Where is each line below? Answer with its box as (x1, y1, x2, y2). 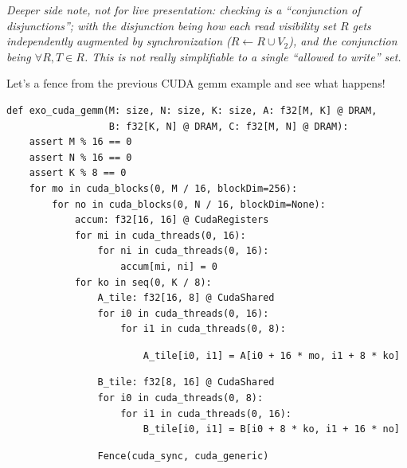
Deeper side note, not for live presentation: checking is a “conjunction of (6, 2, 361, 18)
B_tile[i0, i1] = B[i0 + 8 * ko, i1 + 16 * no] (143, 423, 400, 435)
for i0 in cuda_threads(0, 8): (97, 392, 264, 404)
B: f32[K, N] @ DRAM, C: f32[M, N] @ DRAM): (108, 120, 349, 132)
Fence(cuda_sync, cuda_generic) (97, 450, 269, 462)
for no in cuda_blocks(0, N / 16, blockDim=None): (52, 198, 326, 210)
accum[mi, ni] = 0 (120, 260, 217, 272)
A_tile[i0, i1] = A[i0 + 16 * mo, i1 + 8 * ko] (143, 349, 400, 361)
